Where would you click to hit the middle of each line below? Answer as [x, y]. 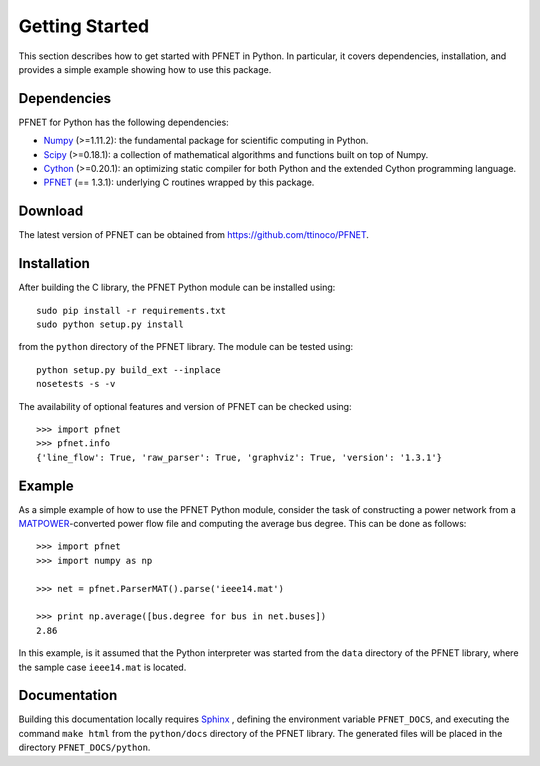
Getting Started [84, 26]
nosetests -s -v [76, 384]
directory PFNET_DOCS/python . [84, 747]
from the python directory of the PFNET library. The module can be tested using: [186, 347]
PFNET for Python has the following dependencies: [123, 122]
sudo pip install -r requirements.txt [131, 310]
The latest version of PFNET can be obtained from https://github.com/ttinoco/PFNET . [194, 235]
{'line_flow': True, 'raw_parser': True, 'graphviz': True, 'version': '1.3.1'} [239, 457]
